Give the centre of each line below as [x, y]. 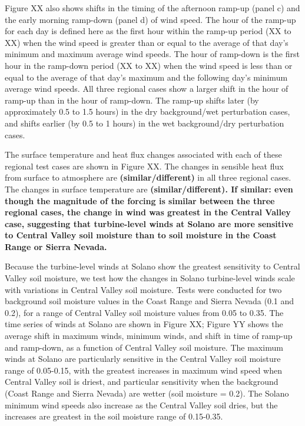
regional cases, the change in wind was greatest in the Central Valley [148, 212]
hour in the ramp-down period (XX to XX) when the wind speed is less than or [149, 65]
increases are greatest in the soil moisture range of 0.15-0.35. [114, 416]
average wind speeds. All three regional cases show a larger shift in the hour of [147, 89]
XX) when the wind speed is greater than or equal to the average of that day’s [147, 42]
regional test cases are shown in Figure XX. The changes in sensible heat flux [144, 166]
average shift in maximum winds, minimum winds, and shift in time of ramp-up [149, 336]
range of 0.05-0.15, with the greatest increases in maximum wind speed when [143, 370]
